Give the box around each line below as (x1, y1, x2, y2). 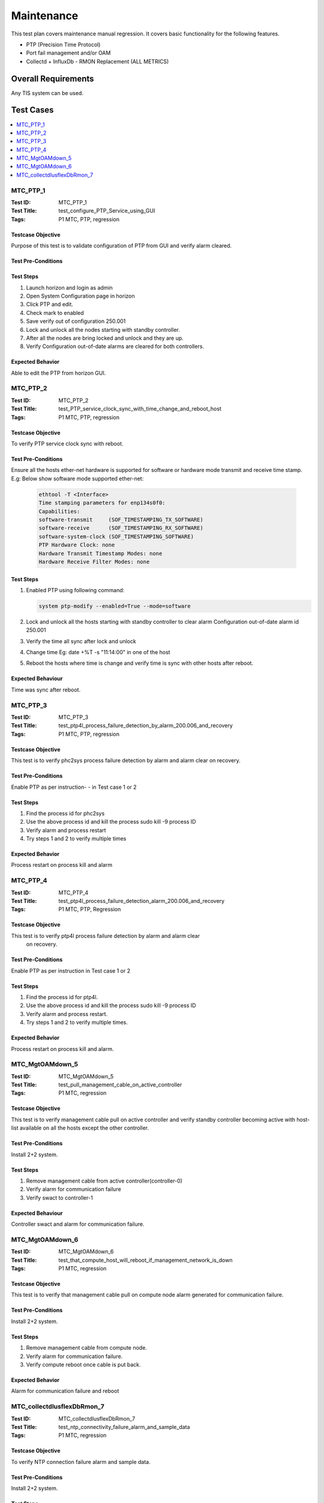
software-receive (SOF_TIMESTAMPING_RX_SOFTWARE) (38, 525, 203, 531)
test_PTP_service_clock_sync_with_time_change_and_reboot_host (58, 405, 221, 412)
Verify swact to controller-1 (26, 1194, 93, 1201)
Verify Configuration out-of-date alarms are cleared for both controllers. (26, 343, 204, 350)
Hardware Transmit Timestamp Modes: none (38, 550, 163, 557)
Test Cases (11, 105, 54, 115)
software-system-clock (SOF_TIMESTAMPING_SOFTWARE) (38, 533, 194, 540)
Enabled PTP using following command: (26, 586, 125, 593)
